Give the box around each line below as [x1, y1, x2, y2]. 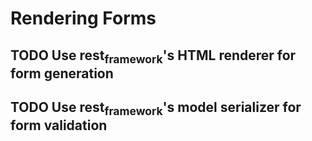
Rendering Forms [10, 7, 157, 30]
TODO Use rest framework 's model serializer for [10, 99, 302, 119]
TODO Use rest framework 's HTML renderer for [10, 47, 297, 66]
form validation [10, 117, 108, 134]
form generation [10, 65, 114, 82]
